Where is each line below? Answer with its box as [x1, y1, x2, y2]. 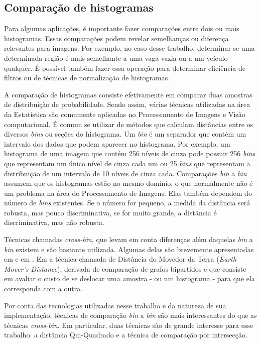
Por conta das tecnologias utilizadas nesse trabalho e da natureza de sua [4, 300, 226, 310]
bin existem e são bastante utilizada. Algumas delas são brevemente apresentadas [4, 244, 254, 254]
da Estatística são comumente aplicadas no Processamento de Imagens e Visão [4, 108, 245, 119]
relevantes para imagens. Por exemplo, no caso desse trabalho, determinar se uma [4, 43, 255, 53]
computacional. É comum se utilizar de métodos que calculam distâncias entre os [4, 119, 253, 129]
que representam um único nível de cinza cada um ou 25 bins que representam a [4, 158, 250, 168]
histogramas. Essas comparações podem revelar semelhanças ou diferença [4, 33, 229, 43]
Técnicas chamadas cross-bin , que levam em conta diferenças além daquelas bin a [4, 234, 253, 245]
